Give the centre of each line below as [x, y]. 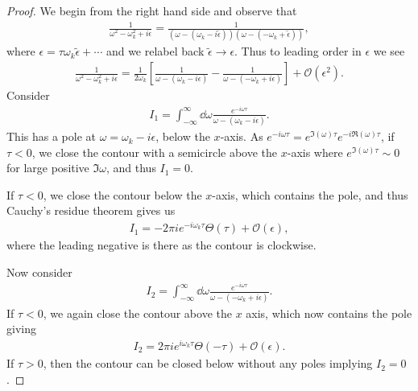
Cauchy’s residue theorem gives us [91, 210]
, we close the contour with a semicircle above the [155, 152]
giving [21, 329]
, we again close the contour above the [137, 313]
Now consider [39, 272]
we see [389, 51]
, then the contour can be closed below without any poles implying [208, 363]
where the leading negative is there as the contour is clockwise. [161, 245]
